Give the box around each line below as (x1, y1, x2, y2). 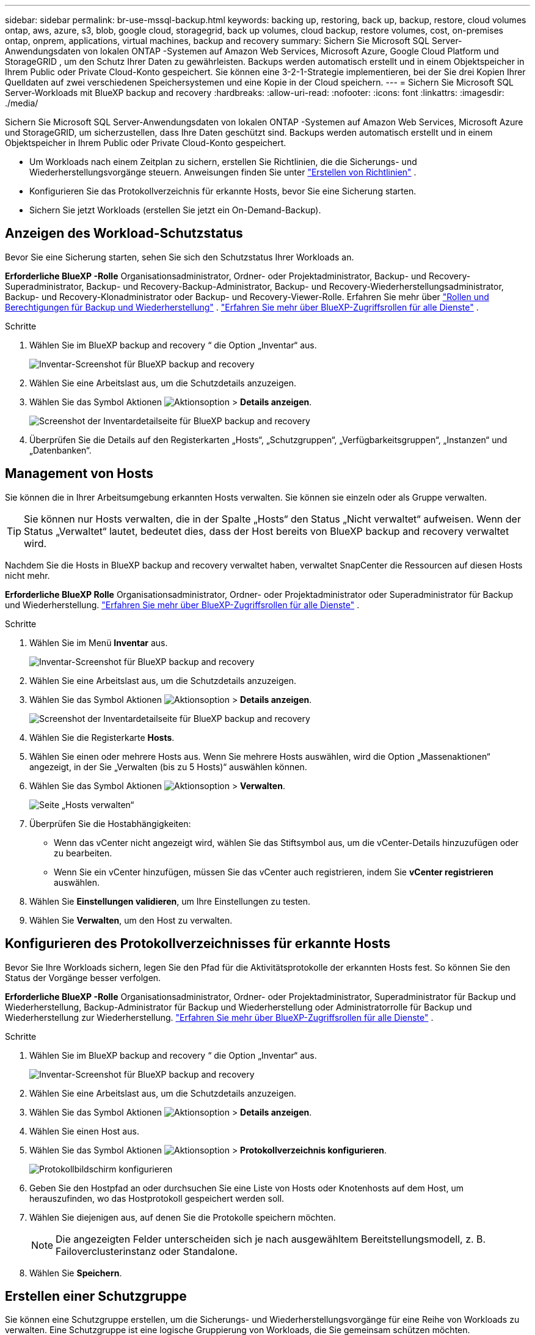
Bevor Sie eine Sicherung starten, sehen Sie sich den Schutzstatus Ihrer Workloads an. (5, 251, 354, 262)
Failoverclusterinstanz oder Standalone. (56, 1245, 238, 1257)
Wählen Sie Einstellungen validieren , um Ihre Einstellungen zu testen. (29, 896, 311, 907)
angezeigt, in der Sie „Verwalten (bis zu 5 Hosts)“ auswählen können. (29, 761, 307, 772)
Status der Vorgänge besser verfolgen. (5, 972, 161, 983)
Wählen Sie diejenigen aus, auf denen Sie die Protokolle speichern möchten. (29, 1212, 336, 1223)
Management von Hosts (5, 466, 153, 482)
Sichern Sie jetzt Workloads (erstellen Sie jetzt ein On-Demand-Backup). (29, 205, 321, 215)
